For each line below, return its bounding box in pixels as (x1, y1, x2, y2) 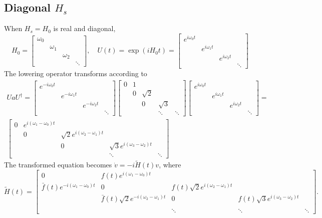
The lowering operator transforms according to (4, 68, 147, 79)
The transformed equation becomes (4, 159, 112, 170)
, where (159, 159, 181, 170)
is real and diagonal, (53, 23, 116, 34)
